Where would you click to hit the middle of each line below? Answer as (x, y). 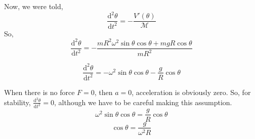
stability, (17, 102)
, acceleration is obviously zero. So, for (191, 92)
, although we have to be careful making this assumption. (143, 102)
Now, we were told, (34, 6)
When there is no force (39, 92)
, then (103, 92)
